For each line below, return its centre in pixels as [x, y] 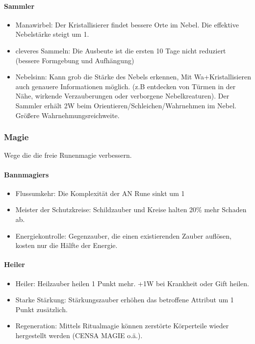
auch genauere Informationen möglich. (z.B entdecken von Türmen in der [126, 86]
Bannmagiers [26, 174]
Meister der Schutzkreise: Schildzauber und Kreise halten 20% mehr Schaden [131, 209]
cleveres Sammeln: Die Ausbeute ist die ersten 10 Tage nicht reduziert [121, 50]
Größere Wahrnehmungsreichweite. [67, 115]
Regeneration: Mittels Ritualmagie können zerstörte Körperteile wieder [122, 326]
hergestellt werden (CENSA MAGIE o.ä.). [79, 335]
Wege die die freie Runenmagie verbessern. [68, 155]
